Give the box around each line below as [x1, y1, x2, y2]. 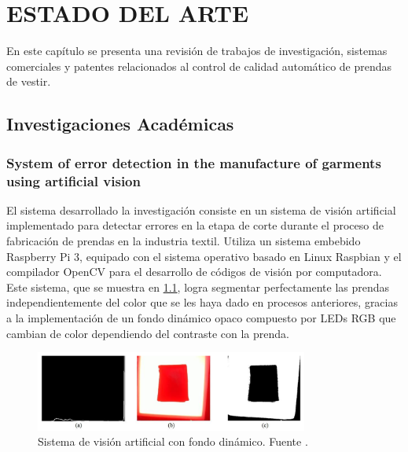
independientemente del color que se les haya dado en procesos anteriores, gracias [6, 294, 398, 311]
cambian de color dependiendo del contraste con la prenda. [6, 325, 289, 341]
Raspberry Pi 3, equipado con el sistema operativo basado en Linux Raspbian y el [6, 248, 402, 264]
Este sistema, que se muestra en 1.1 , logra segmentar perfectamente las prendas [6, 278, 390, 295]
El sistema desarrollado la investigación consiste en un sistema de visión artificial [6, 201, 396, 218]
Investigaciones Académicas [6, 112, 234, 136]
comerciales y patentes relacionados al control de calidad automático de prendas [6, 57, 392, 74]
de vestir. [6, 73, 51, 90]
